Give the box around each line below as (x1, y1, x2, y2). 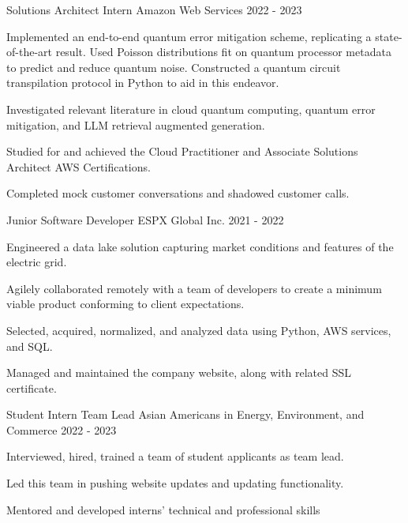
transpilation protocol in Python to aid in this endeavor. (6, 74, 279, 91)
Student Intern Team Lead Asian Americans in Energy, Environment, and (6, 406, 365, 423)
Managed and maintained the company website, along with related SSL (6, 364, 352, 381)
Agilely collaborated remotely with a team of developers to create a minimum (6, 280, 382, 296)
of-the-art (6, 43, 52, 60)
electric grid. (6, 254, 67, 270)
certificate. (6, 379, 57, 396)
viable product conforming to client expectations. (6, 295, 245, 312)
